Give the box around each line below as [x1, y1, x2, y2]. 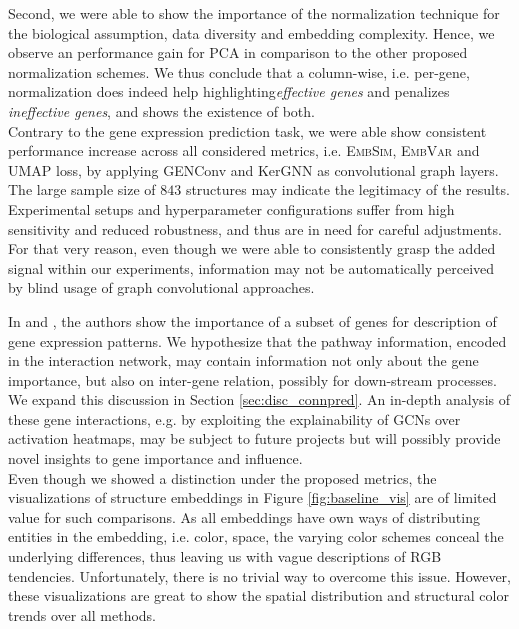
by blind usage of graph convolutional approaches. [8, 277, 315, 298]
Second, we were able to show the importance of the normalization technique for [8, 3, 500, 23]
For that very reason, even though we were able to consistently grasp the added [8, 238, 496, 259]
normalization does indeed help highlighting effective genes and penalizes [8, 81, 450, 102]
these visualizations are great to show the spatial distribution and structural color [8, 585, 509, 606]
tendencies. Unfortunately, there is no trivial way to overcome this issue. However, [8, 565, 511, 586]
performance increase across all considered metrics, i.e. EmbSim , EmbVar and [8, 140, 480, 161]
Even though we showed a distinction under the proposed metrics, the [8, 467, 437, 488]
